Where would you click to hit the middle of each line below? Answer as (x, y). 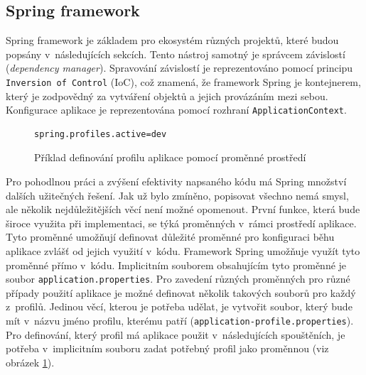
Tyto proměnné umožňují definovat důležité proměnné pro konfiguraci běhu (170, 237)
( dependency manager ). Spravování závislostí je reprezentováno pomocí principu (179, 68)
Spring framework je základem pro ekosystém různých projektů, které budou (172, 40)
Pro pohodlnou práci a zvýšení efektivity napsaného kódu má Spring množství (176, 181)
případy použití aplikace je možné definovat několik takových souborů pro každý (181, 292)
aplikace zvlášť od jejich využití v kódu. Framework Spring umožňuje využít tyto (183, 251)
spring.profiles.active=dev (101, 134)
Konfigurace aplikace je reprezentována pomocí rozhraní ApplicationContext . (176, 110)
